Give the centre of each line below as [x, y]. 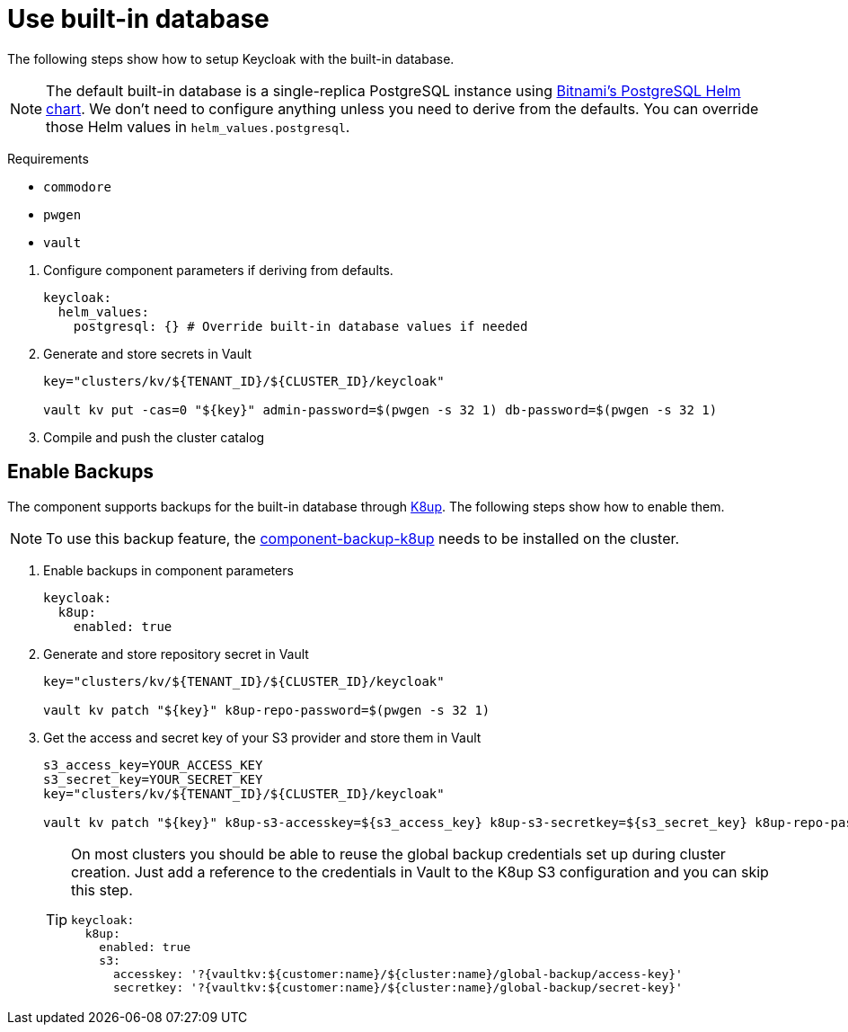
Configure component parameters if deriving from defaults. [218, 270]
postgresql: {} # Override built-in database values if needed [300, 326]
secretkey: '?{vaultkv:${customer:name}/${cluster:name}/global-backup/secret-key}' [397, 987]
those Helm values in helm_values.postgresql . [198, 126]
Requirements [48, 158]
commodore [77, 187]
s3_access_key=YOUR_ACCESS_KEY [153, 765]
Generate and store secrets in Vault [148, 353]
